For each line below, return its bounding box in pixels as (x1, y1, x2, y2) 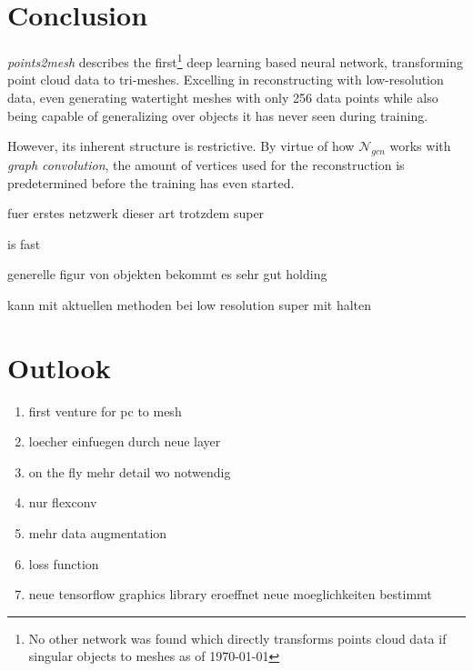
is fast (7, 234, 41, 253)
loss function (28, 554, 99, 573)
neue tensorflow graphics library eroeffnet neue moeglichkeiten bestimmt (28, 585, 432, 604)
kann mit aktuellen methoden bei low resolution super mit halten (7, 295, 372, 314)
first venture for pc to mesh (28, 401, 182, 420)
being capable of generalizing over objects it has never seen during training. (7, 105, 428, 125)
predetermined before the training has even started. (7, 173, 295, 192)
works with (389, 136, 451, 155)
